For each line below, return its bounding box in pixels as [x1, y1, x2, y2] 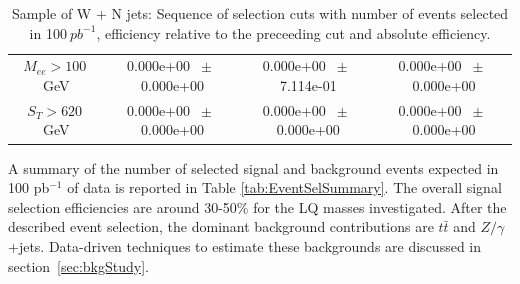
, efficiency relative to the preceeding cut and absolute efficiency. [96, 22, 491, 43]
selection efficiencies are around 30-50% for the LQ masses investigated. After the [8, 196, 507, 217]
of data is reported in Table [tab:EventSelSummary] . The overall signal [67, 177, 502, 198]
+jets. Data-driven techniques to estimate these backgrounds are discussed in [8, 235, 482, 256]
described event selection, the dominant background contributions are [8, 216, 434, 237]
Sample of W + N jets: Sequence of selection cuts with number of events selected [11, 3, 509, 23]
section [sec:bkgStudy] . [8, 255, 149, 276]
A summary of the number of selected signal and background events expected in [8, 157, 499, 178]
